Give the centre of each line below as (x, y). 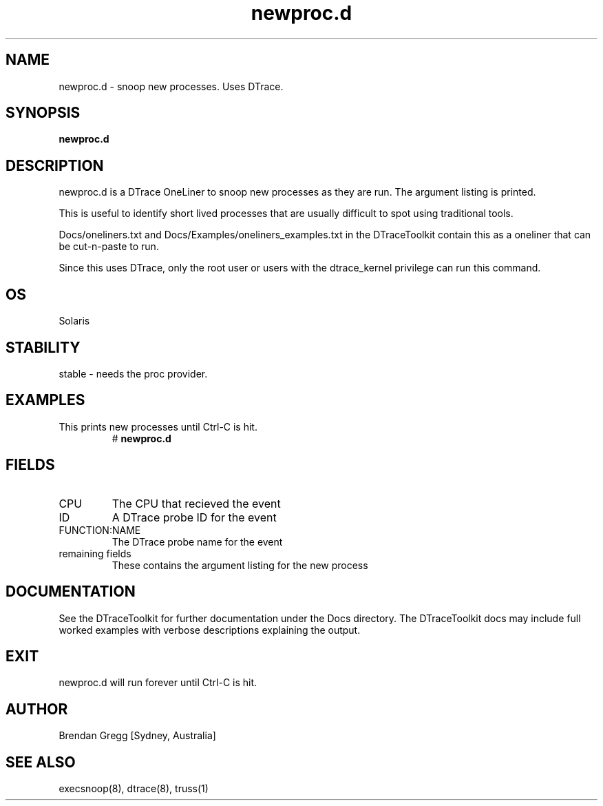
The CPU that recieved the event (196, 503)
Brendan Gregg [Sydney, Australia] (137, 736)
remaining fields (95, 553)
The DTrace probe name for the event (197, 541)
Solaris (74, 321)
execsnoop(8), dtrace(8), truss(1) (134, 789)
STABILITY (43, 347)
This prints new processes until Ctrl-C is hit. (158, 426)
